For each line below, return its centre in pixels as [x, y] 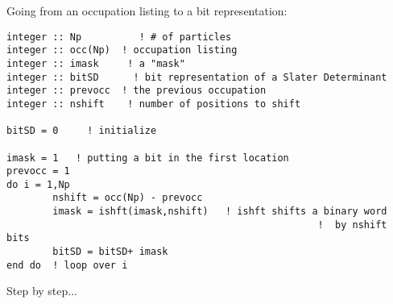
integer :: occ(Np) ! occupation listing [122, 50]
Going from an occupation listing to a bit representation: [147, 10]
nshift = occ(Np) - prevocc [128, 198]
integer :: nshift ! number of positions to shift [154, 104]
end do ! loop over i [67, 265]
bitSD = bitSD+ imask [110, 252]
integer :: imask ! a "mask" [96, 63]
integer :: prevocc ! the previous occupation [137, 91]
